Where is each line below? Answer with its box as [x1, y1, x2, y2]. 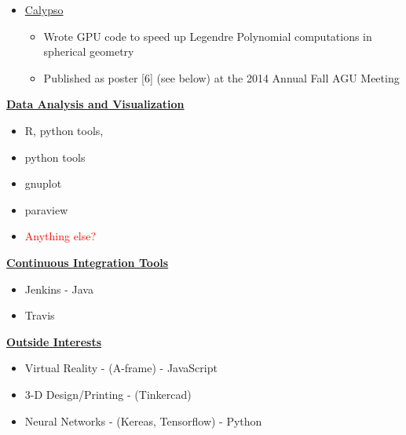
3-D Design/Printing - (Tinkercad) [24, 386, 192, 402]
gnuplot [24, 175, 62, 192]
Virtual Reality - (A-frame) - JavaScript [24, 360, 218, 376]
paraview [24, 201, 68, 217]
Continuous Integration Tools [6, 254, 169, 270]
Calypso [24, 2, 64, 17]
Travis [24, 307, 55, 324]
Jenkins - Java [24, 280, 93, 297]
